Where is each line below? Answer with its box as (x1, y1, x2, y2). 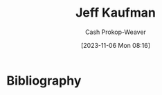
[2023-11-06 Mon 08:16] (81, 41, 150, 49)
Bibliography (6, 73, 82, 88)
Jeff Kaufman (75, 5, 156, 21)
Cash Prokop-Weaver (84, 28, 147, 36)
